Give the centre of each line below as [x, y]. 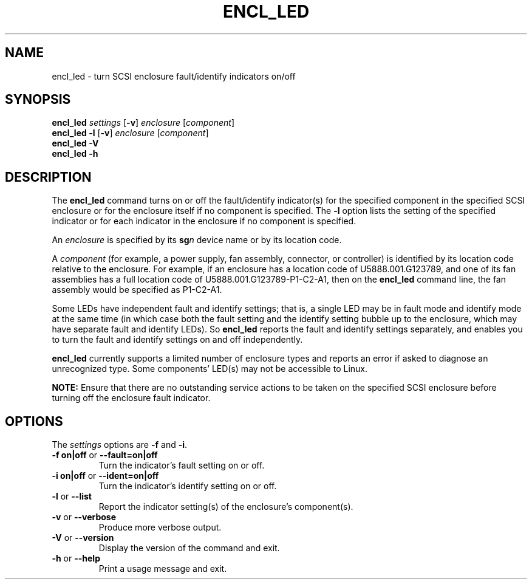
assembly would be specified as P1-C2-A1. [137, 290]
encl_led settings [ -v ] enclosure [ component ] [143, 123]
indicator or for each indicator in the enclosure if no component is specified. [204, 221]
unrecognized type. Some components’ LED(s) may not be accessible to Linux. [210, 369]
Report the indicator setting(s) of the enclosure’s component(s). [226, 507]
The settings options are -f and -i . [120, 445]
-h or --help [76, 558]
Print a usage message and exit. [163, 569]
